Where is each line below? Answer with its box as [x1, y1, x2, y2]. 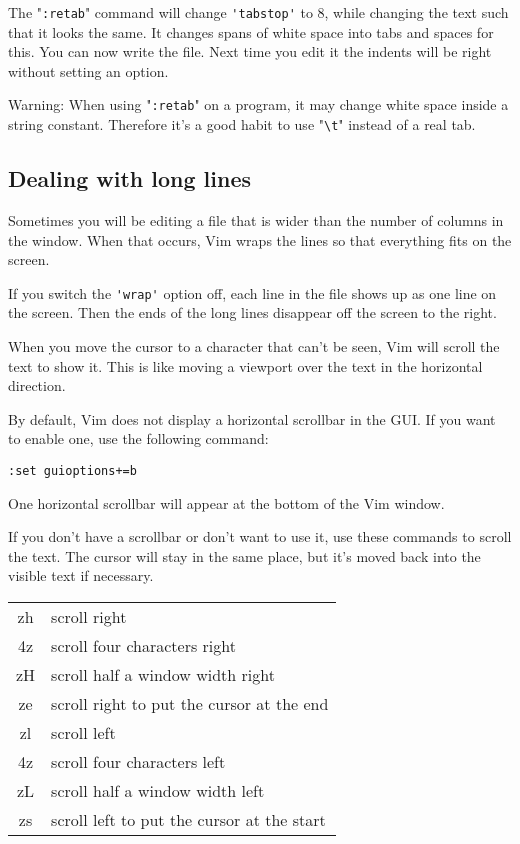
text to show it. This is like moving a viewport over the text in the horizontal [8, 355, 483, 376]
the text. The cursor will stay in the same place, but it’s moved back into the [8, 545, 481, 566]
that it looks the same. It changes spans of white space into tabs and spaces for [8, 21, 494, 42]
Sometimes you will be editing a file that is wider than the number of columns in [8, 209, 504, 230]
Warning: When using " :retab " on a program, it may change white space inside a [8, 94, 509, 115]
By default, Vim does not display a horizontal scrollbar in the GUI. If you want [8, 408, 496, 429]
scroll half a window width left [51, 778, 265, 802]
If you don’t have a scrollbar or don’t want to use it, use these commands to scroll [8, 526, 512, 547]
